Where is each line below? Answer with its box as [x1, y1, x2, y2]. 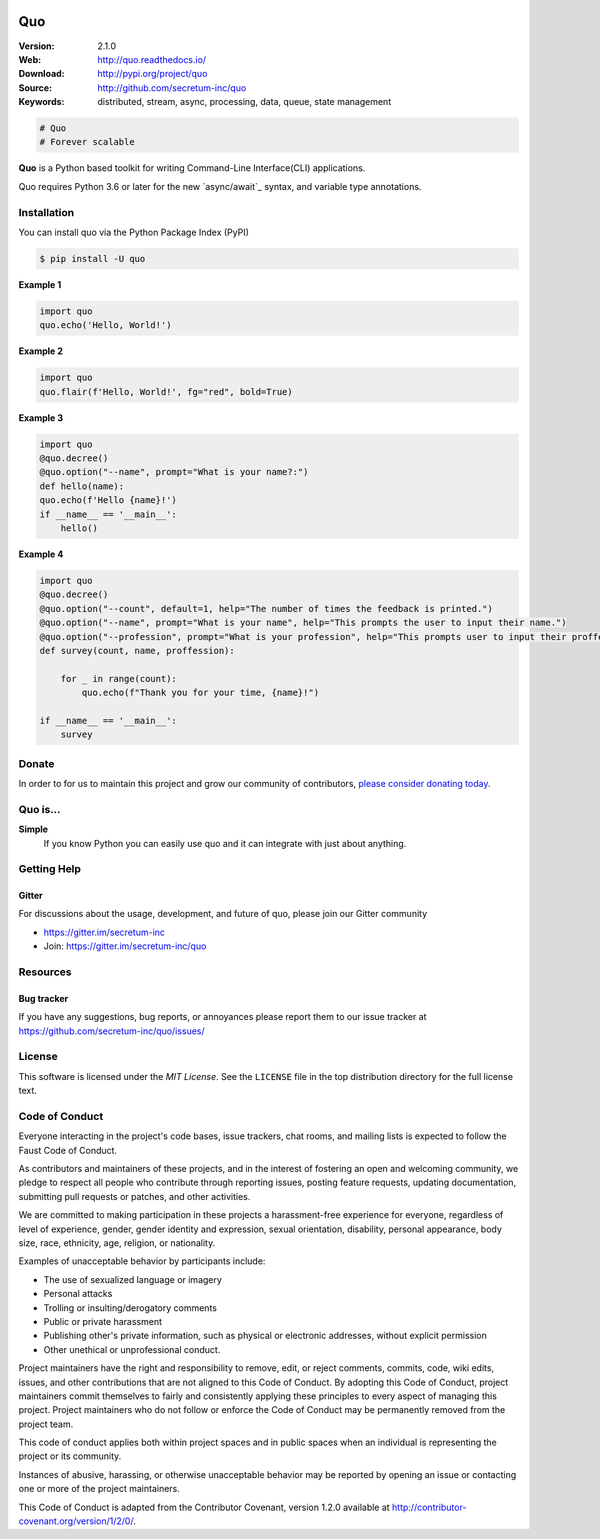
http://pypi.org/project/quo [97, 68, 208, 80]
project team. [18, 1418, 74, 1430]
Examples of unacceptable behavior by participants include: [18, 1255, 266, 1267]
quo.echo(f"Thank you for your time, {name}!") [81, 687, 320, 699]
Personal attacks [43, 1288, 113, 1300]
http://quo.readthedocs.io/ [97, 53, 207, 65]
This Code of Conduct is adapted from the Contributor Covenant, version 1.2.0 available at [18, 1501, 390, 1513]
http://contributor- [391, 1501, 467, 1513]
